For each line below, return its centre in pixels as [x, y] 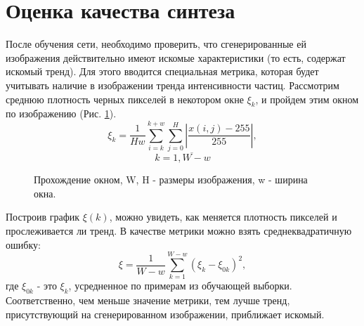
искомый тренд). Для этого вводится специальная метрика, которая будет [162, 71]
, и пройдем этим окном [307, 99]
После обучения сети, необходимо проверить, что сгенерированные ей [156, 44]
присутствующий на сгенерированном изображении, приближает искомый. [165, 314]
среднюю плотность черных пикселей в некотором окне [125, 99]
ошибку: [23, 244]
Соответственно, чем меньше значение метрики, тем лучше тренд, [148, 300]
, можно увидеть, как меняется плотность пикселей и [223, 217]
